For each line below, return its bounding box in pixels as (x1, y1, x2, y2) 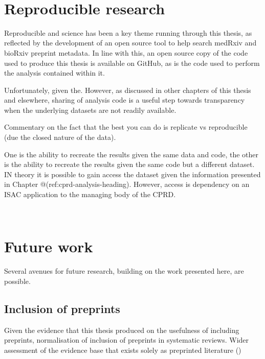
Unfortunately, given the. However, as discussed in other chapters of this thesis (4, 84, 251, 95)
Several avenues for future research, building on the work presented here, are (4, 266, 244, 276)
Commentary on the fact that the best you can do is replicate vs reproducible (4, 122, 248, 132)
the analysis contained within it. (4, 67, 105, 78)
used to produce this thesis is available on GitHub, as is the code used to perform (4, 57, 260, 68)
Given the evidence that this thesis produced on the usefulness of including (4, 324, 239, 335)
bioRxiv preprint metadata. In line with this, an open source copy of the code (4, 47, 248, 58)
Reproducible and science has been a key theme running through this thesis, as (4, 27, 252, 38)
